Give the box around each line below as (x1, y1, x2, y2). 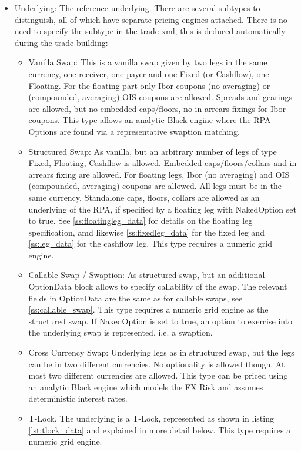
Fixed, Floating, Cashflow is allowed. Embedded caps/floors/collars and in (28, 157, 297, 169)
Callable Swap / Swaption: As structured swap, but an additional (28, 268, 265, 281)
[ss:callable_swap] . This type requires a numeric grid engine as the (28, 303, 269, 316)
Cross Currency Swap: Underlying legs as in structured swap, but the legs (28, 346, 295, 359)
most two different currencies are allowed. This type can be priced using (28, 369, 288, 382)
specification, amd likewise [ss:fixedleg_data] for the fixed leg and (28, 225, 265, 238)
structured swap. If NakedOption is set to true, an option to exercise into (28, 314, 293, 327)
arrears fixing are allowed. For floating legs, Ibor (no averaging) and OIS (28, 168, 290, 180)
